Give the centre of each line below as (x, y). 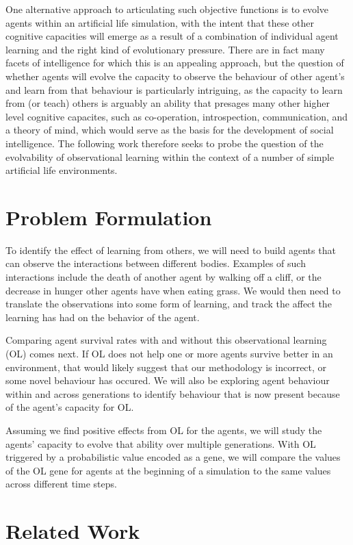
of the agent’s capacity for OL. (70, 407)
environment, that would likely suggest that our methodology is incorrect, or (166, 367)
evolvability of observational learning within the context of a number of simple (170, 156)
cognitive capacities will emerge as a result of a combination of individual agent (172, 36)
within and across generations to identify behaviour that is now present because (173, 393)
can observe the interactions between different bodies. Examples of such (156, 263)
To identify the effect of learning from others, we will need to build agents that (171, 250)
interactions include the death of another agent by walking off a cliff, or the (164, 277)
